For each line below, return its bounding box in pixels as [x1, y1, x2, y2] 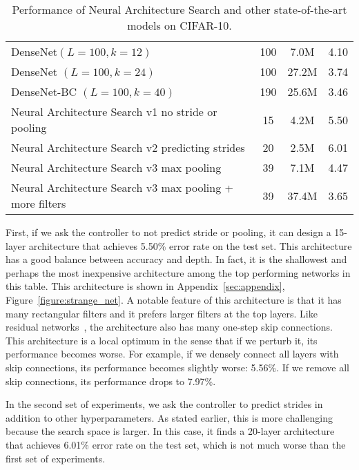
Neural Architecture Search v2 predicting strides [11, 139, 245, 155]
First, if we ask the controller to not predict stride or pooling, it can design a [6, 225, 331, 239]
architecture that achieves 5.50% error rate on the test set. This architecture [28, 238, 352, 253]
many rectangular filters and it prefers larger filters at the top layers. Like [6, 306, 318, 320]
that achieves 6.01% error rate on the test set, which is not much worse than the [6, 437, 346, 451]
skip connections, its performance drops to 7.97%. [6, 373, 216, 388]
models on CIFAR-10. [127, 17, 232, 33]
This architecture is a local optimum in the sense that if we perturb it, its [6, 333, 318, 347]
